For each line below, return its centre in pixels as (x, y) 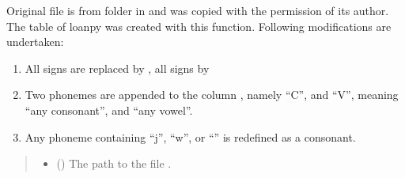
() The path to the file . (114, 163)
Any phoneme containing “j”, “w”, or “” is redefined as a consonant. (190, 136)
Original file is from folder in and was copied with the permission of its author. (198, 10)
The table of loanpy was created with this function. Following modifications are (199, 26)
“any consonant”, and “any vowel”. (109, 110)
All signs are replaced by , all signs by (117, 68)
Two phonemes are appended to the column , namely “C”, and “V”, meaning (212, 95)
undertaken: (35, 42)
